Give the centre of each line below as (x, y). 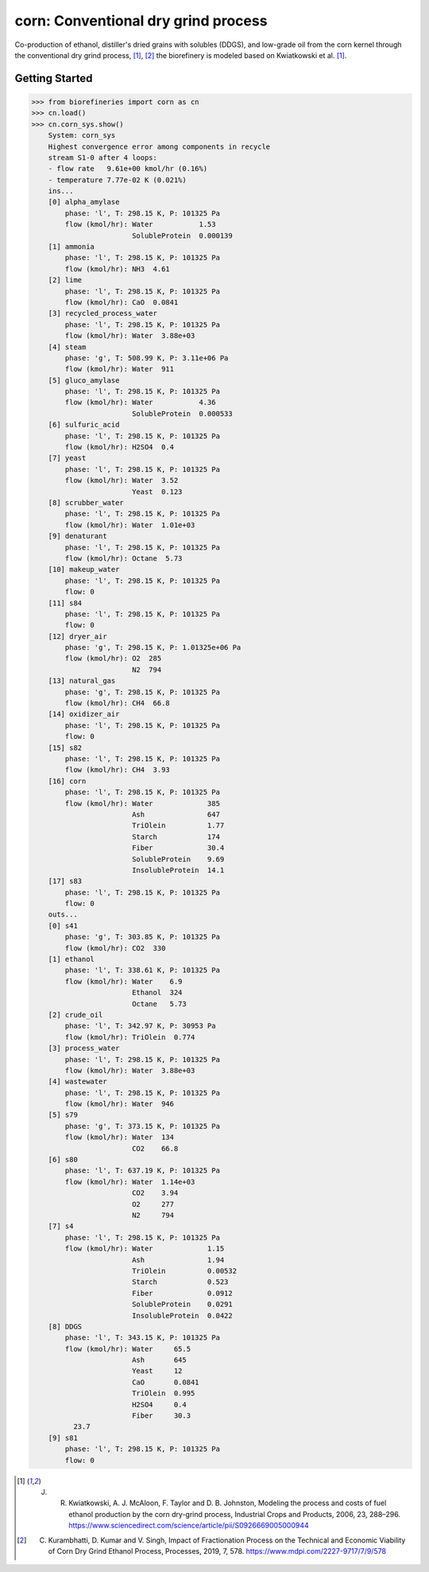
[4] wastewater (77, 1082)
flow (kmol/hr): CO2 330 (115, 948)
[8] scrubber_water (86, 502)
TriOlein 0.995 (163, 1393)
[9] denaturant (77, 536)
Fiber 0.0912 (182, 1293)
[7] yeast (67, 458)
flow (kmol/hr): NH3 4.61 (117, 269)
